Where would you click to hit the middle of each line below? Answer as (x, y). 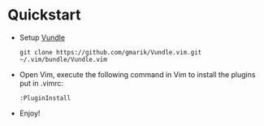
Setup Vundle (42, 37)
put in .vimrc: (41, 83)
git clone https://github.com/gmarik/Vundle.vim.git (110, 52)
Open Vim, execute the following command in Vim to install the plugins (137, 74)
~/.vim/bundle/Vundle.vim (63, 59)
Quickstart (45, 15)
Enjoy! (30, 113)
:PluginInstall (45, 98)
